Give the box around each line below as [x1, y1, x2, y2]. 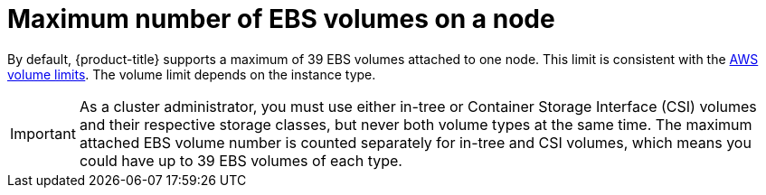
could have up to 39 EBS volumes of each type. [79, 151, 402, 170]
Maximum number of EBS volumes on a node [7, 4, 555, 34]
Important [10, 124, 76, 143]
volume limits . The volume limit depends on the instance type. [7, 66, 376, 82]
